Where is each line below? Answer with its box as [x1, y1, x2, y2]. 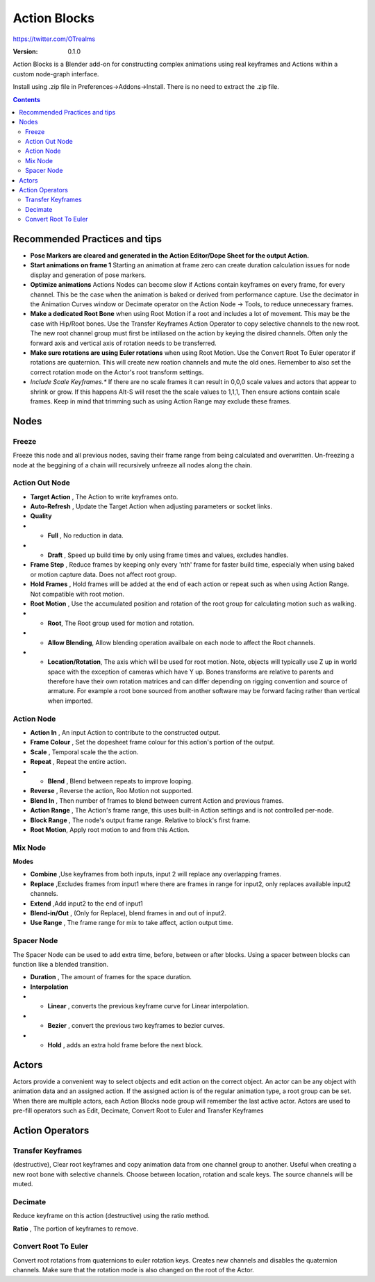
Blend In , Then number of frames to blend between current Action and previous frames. [30, 796, 284, 805]
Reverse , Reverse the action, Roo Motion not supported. [30, 787, 194, 795]
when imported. [47, 697, 93, 705]
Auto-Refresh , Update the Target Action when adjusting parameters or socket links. [30, 502, 273, 510]
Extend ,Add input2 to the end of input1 [30, 899, 143, 908]
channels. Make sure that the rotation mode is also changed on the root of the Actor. [12, 1266, 255, 1274]
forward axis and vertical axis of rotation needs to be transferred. [30, 339, 217, 347]
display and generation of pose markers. [30, 271, 147, 279]
